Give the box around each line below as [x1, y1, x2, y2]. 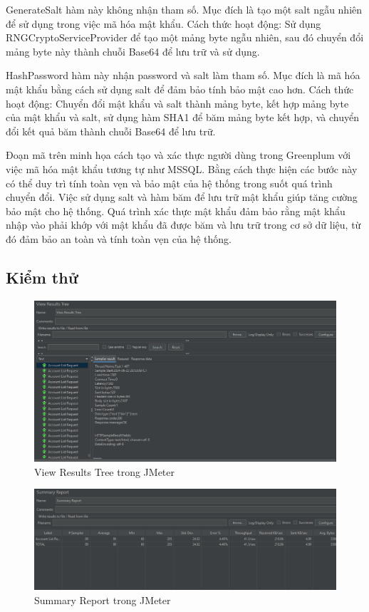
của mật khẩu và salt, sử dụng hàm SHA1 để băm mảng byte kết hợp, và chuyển [6, 110, 359, 125]
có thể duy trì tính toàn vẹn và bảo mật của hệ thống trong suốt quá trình [6, 175, 333, 190]
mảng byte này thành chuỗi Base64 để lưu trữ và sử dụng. [6, 43, 260, 58]
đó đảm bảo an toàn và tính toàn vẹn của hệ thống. [6, 231, 232, 246]
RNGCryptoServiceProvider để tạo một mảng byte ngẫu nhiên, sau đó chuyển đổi [6, 30, 364, 45]
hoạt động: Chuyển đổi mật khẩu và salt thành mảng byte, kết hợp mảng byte [6, 95, 349, 110]
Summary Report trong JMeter [34, 592, 171, 607]
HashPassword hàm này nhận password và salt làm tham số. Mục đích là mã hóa [6, 68, 360, 83]
